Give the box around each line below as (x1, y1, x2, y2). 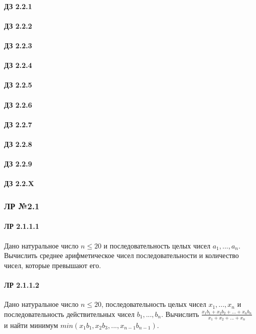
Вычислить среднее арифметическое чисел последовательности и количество (4, 250, 239, 261)
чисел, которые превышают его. (4, 260, 101, 270)
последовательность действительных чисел (4, 308, 135, 319)
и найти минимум (4, 319, 58, 330)
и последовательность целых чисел (103, 240, 210, 251)
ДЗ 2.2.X (4, 178, 34, 189)
